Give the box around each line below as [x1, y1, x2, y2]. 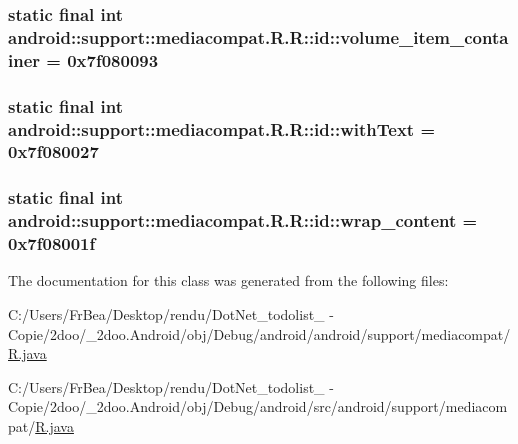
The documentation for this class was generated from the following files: [8, 270, 449, 291]
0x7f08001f [8, 231, 96, 256]
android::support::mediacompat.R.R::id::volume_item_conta [8, 24, 509, 49]
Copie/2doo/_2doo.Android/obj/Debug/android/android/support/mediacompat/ [8, 323, 511, 344]
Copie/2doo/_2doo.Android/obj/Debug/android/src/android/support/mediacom [8, 396, 508, 417]
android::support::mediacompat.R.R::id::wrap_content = [8, 208, 478, 233]
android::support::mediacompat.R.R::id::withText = [8, 116, 436, 141]
